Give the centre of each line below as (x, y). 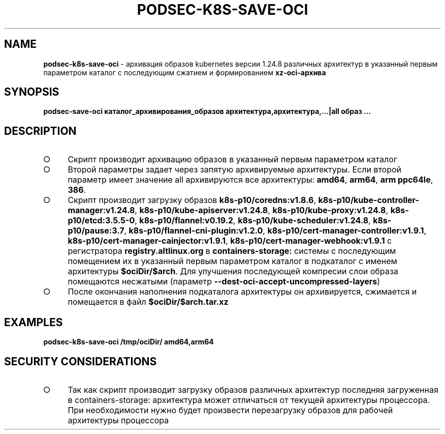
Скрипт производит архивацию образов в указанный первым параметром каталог (232, 160)
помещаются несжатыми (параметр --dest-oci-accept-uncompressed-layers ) (224, 282)
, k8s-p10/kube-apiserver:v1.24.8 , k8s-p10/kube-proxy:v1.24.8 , (262, 210)
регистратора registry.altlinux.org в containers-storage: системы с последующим (232, 251)
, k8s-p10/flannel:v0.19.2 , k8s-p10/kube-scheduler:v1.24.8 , (253, 221)
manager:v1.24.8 (101, 210)
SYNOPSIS (32, 92)
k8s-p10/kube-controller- (369, 200)
